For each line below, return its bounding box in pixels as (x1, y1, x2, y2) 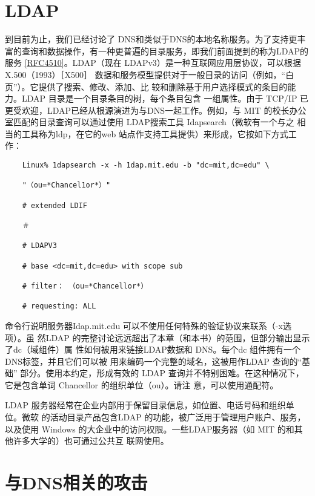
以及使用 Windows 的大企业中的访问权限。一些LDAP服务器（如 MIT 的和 (5, 422, 294, 435)
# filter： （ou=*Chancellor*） (22, 281, 148, 290)
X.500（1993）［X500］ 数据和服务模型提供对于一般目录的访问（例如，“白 (5, 68, 294, 80)
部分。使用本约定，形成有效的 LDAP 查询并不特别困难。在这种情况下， (20, 367, 304, 379)
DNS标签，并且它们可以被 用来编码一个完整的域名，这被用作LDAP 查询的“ (5, 354, 302, 367)
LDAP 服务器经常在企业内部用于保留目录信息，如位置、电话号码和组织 (5, 399, 286, 411)
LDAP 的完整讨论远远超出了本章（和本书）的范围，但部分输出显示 (45, 331, 310, 344)
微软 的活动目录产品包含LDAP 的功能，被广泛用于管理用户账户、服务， (21, 411, 306, 423)
